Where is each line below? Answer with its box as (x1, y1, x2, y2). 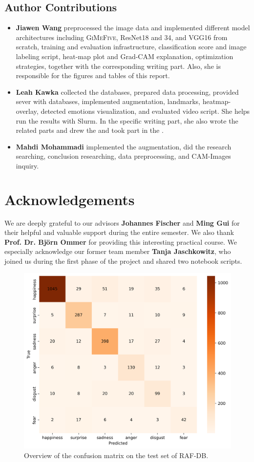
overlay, (16, 105, 39, 116)
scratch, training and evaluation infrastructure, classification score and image (16, 42, 247, 52)
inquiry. (16, 160, 39, 170)
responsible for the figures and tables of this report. (16, 70, 170, 81)
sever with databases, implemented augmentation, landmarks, (16, 96, 201, 106)
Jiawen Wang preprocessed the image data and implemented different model (16, 22, 250, 33)
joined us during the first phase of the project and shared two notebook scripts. (4, 256, 242, 266)
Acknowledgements (4, 189, 135, 209)
